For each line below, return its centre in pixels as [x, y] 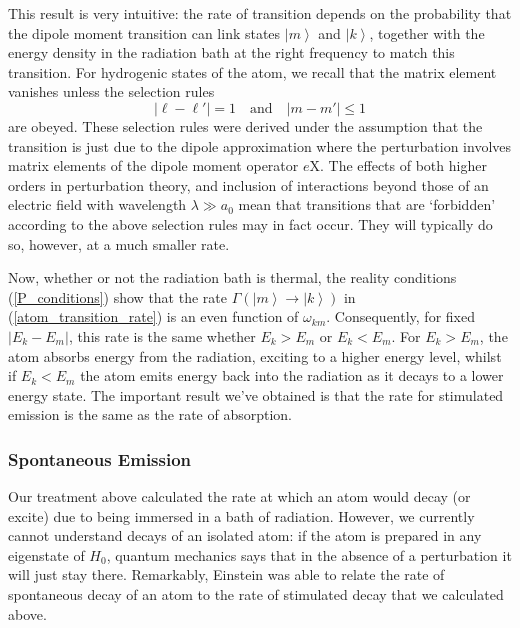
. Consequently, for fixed [400, 316]
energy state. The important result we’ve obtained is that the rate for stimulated [256, 394]
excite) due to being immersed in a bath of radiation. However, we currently [241, 515]
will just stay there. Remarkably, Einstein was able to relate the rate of [226, 574]
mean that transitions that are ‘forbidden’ [367, 204]
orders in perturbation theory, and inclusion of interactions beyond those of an [248, 184]
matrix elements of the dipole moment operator [153, 165]
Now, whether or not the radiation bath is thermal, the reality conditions [232, 277]
